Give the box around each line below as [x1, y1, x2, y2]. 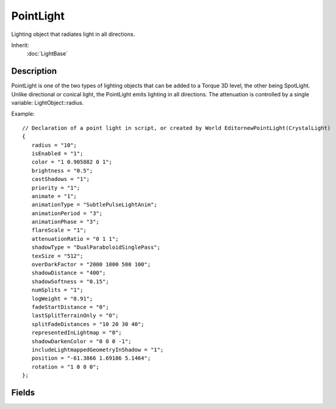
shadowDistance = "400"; [31, 269, 106, 277]
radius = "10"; [31, 141, 77, 149]
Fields [11, 387, 35, 397]
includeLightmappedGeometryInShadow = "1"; [31, 346, 164, 353]
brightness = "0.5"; [31, 167, 93, 174]
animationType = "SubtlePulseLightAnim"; [31, 201, 158, 208]
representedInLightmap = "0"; [31, 329, 122, 336]
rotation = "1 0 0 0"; [31, 363, 100, 370]
